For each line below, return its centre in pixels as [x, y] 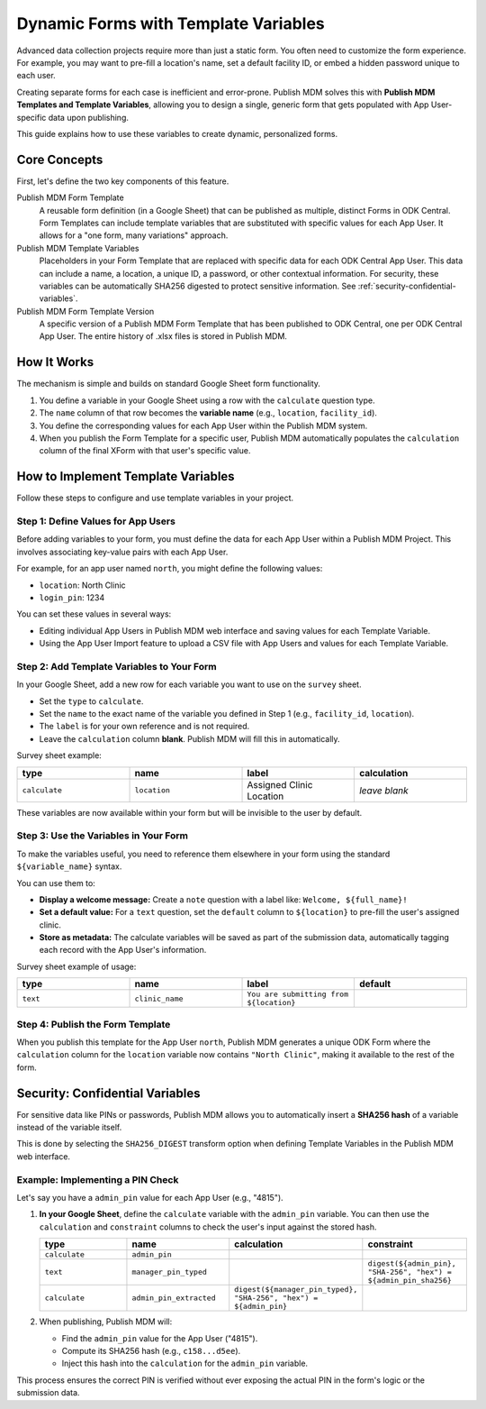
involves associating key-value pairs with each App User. [122, 552]
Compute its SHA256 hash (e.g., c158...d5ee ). [151, 1350]
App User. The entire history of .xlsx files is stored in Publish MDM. [163, 336]
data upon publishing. [89, 117]
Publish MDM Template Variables [78, 248]
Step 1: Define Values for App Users [96, 521]
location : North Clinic [82, 585]
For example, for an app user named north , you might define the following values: [170, 569]
